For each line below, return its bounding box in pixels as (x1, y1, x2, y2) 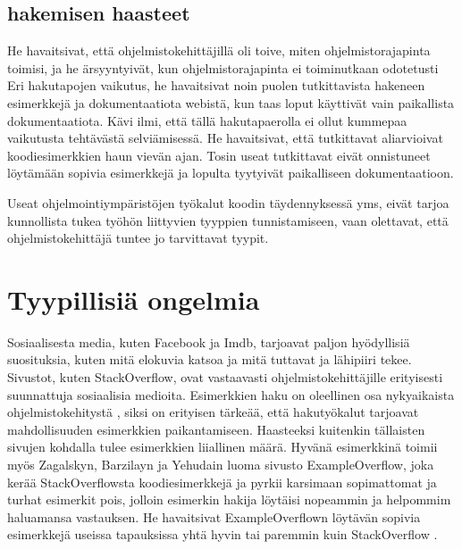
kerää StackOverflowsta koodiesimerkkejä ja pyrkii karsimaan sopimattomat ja (7, 472, 437, 491)
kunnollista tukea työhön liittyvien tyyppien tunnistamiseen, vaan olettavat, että (7, 211, 449, 229)
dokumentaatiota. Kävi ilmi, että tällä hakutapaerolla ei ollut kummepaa (7, 111, 407, 129)
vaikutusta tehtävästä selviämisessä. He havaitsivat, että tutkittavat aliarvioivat (7, 129, 443, 147)
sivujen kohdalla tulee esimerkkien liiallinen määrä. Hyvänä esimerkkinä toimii (7, 437, 438, 456)
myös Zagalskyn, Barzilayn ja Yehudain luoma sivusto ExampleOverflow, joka (7, 455, 434, 474)
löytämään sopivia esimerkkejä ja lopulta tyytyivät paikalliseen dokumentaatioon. (7, 163, 454, 182)
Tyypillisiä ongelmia (7, 280, 260, 317)
